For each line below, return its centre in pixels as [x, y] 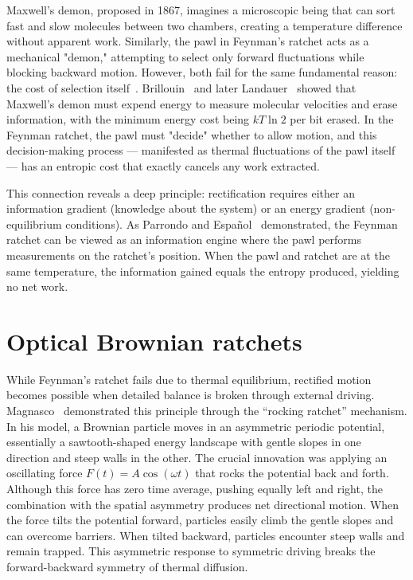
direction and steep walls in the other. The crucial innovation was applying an [197, 457]
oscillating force [45, 473]
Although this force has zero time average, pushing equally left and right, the [195, 488]
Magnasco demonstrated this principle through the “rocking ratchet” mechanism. [207, 410]
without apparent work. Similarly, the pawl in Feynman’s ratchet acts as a [188, 41]
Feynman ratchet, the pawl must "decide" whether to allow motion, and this [192, 134]
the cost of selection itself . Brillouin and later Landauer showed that [181, 87]
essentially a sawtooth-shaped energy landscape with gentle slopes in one [184, 442]
